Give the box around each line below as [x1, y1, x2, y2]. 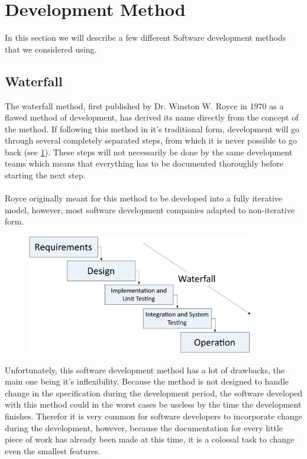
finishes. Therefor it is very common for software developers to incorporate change [5, 410, 302, 422]
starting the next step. [5, 169, 86, 181]
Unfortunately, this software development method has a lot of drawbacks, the [5, 363, 285, 376]
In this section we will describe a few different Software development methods [5, 31, 286, 44]
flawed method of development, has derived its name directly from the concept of [5, 111, 299, 123]
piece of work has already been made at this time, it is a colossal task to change [5, 433, 295, 445]
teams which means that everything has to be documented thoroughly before [5, 157, 283, 170]
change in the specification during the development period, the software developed [5, 386, 303, 399]
